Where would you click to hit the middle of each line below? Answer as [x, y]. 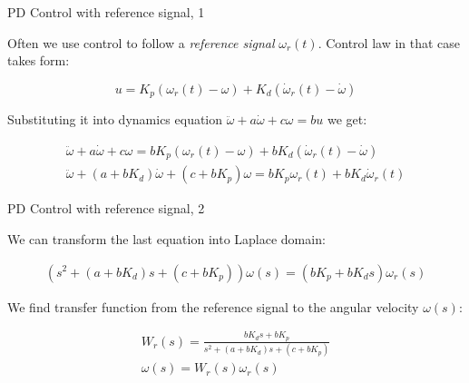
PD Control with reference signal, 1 [106, 12]
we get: [347, 119]
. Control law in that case [389, 42]
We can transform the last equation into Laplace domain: [166, 238]
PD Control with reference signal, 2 [106, 208]
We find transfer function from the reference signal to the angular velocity [213, 306]
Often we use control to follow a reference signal [141, 42]
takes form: [39, 60]
